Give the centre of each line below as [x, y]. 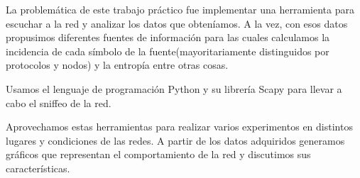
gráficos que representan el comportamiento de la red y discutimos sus [158, 154]
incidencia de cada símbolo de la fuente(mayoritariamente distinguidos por [168, 51]
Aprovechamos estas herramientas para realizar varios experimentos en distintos [179, 127]
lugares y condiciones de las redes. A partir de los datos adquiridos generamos [175, 140]
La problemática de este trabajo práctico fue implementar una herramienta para [180, 9]
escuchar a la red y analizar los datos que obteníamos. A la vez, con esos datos [177, 23]
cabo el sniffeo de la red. [59, 102]
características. [38, 168]
